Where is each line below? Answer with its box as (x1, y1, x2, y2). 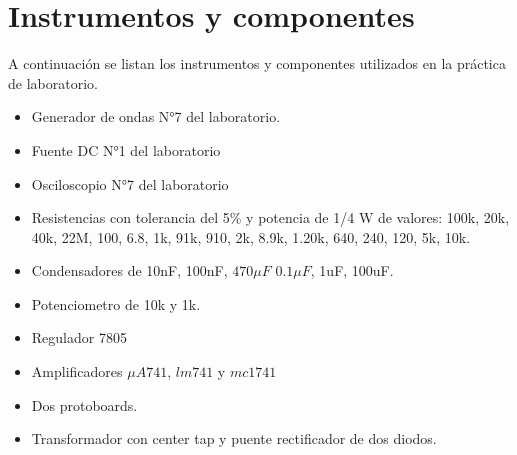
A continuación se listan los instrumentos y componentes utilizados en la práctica (8, 53, 506, 74)
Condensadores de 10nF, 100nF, (31, 260, 228, 281)
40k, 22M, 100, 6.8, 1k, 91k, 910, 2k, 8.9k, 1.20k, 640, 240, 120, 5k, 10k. (31, 226, 471, 247)
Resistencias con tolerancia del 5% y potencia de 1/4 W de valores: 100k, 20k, (31, 207, 510, 228)
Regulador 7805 (31, 327, 127, 348)
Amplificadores (31, 361, 123, 382)
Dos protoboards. (31, 394, 138, 415)
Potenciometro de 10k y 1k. (31, 293, 201, 314)
